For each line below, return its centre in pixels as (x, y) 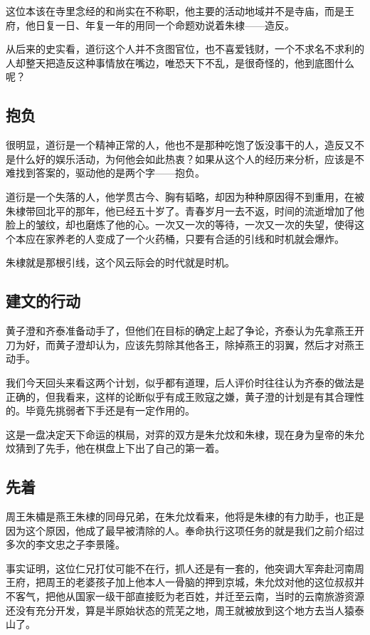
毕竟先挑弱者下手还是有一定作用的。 (110, 410)
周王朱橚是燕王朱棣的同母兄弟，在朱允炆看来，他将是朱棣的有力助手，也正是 (185, 516)
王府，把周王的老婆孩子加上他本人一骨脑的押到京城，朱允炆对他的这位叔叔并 (185, 582)
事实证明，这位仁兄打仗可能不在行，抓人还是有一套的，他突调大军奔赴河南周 (185, 568)
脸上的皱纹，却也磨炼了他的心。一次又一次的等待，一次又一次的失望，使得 (180, 225)
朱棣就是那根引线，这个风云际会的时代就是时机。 (120, 262)
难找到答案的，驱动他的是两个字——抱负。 (105, 173)
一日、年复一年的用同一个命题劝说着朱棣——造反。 (175, 25)
